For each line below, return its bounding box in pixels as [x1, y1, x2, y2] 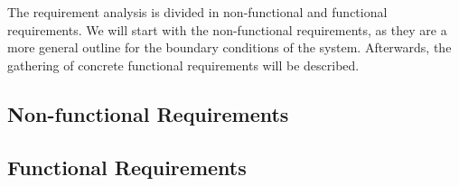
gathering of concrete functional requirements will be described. [7, 55, 360, 74]
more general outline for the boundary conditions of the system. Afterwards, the [7, 38, 452, 57]
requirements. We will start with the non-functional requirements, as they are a [7, 20, 447, 39]
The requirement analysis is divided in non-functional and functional [7, 3, 388, 21]
